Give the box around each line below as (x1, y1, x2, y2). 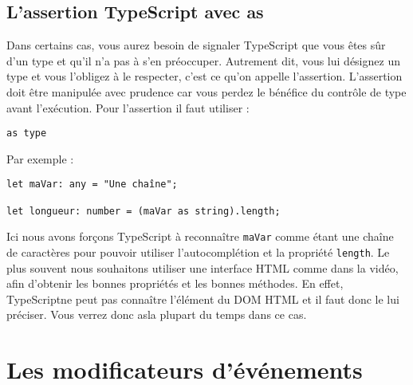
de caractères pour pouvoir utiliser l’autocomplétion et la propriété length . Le (6, 244, 390, 261)
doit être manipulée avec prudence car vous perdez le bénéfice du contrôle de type (6, 83, 407, 100)
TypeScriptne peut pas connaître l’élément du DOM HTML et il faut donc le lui (6, 290, 399, 307)
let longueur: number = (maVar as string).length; (6, 205, 281, 217)
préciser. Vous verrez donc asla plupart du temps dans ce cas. (6, 306, 307, 323)
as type (6, 128, 47, 139)
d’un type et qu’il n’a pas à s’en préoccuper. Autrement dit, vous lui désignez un (6, 52, 400, 69)
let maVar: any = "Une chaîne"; (6, 179, 178, 191)
